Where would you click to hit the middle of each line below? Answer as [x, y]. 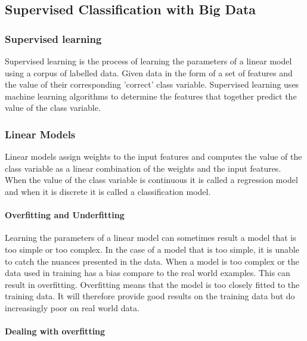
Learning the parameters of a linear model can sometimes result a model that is [151, 238]
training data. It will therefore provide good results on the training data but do [150, 296]
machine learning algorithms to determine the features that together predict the [151, 96]
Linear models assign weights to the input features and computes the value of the [153, 156]
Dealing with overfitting [55, 331]
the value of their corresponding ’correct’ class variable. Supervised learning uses [152, 84]
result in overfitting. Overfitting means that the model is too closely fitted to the [152, 284]
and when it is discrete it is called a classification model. [108, 191]
